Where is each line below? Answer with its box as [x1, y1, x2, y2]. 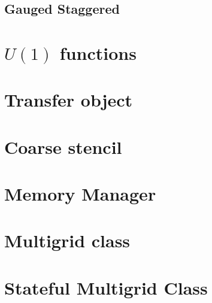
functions [59, 40, 137, 65]
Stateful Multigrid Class [4, 275, 208, 299]
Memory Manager [4, 181, 156, 206]
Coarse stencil [4, 134, 122, 159]
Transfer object [4, 87, 133, 112]
